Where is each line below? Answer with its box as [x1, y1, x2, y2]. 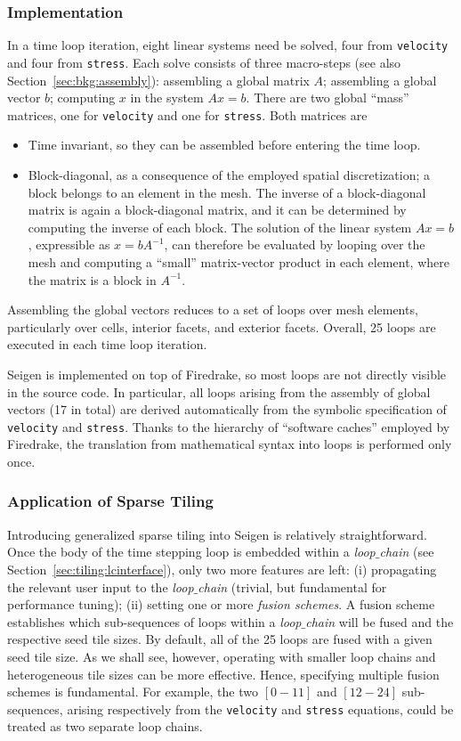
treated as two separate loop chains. [7, 717, 203, 736]
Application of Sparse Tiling [7, 490, 214, 512]
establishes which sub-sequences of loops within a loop [7, 612, 302, 631]
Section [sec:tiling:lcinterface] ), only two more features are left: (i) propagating [7, 559, 437, 578]
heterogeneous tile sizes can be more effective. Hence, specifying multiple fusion [7, 664, 440, 683]
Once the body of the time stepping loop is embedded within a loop [7, 542, 376, 561]
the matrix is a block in [28, 270, 157, 289]
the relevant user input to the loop [7, 577, 194, 596]
